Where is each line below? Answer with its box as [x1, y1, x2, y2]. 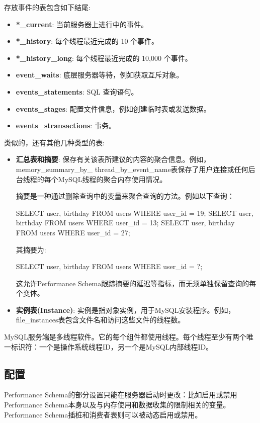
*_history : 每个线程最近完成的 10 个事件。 [16, 36, 159, 46]
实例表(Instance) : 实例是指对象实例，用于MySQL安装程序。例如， [16, 304, 235, 315]
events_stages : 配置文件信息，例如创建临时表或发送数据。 [16, 103, 211, 114]
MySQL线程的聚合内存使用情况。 [58, 174, 167, 184]
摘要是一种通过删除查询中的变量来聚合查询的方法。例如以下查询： [16, 191, 234, 201]
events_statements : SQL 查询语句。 [16, 86, 138, 97]
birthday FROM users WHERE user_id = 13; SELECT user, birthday [16, 217, 235, 228]
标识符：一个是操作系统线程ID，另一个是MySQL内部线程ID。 [11, 341, 213, 352]
